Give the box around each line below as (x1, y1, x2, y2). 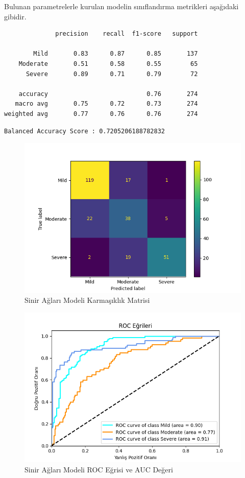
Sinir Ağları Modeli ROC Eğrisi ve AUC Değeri (24, 464, 173, 474)
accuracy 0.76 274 (18, 90, 198, 98)
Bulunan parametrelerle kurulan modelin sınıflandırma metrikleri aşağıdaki (4, 1, 239, 11)
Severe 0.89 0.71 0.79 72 (26, 70, 198, 78)
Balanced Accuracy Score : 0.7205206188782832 (4, 127, 165, 135)
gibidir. (4, 11, 27, 21)
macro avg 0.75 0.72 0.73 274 (15, 100, 198, 108)
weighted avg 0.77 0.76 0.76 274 (4, 110, 198, 117)
